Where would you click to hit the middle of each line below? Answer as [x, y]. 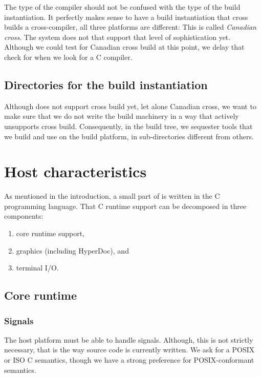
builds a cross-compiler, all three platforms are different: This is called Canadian [130, 27]
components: [24, 216]
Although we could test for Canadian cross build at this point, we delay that [124, 47]
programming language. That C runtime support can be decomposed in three [125, 206]
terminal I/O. [37, 268]
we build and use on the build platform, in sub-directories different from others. [129, 136]
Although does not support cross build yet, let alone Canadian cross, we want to [130, 106]
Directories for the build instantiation [106, 84]
